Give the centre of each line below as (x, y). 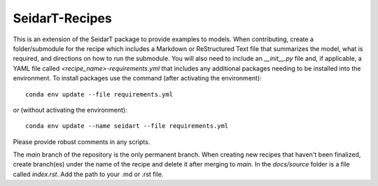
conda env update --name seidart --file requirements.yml (127, 126)
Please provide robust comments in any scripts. (82, 142)
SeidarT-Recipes (62, 18)
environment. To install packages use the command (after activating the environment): (137, 78)
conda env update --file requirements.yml (99, 94)
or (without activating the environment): (70, 110)
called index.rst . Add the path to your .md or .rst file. (88, 174)
